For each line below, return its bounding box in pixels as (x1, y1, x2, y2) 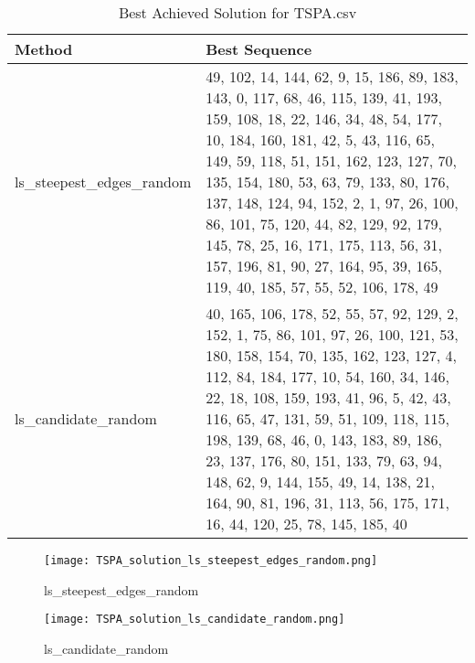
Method (15, 38, 73, 59)
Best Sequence (206, 38, 312, 59)
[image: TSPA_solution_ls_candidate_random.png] (44, 613, 345, 626)
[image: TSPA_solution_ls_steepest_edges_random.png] (44, 554, 378, 567)
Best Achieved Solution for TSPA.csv (118, 2, 357, 23)
